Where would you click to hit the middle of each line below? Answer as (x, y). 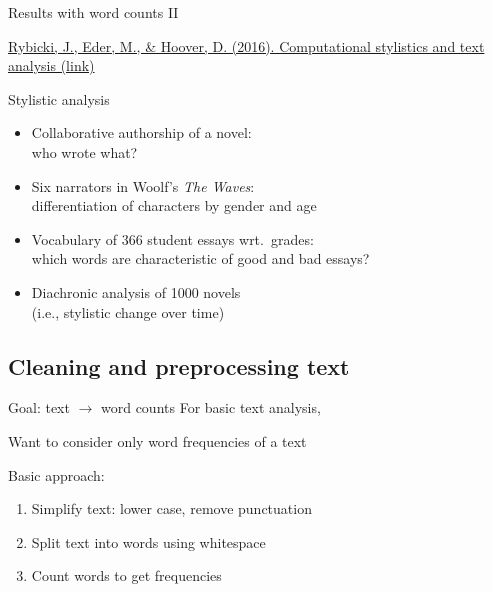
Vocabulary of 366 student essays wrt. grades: (172, 238)
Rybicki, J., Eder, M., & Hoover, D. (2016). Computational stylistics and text (246, 45)
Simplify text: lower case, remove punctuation (171, 508)
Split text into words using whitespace (148, 541)
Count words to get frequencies (126, 575)
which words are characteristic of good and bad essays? (200, 258)
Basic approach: (56, 474)
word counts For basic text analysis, (211, 407)
